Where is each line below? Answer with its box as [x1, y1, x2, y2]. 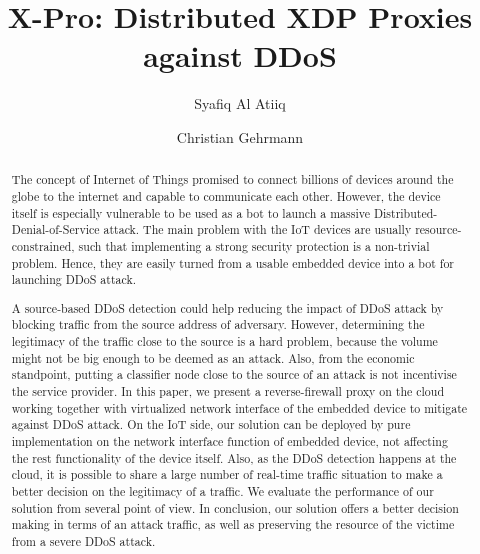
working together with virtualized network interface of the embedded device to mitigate [11, 399, 468, 416]
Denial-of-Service [11, 221, 100, 238]
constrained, [11, 237, 75, 254]
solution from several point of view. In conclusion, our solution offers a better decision [11, 499, 459, 516]
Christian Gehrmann [176, 126, 304, 147]
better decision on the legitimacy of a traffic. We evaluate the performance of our [11, 483, 434, 499]
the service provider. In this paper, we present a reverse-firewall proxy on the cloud [11, 383, 445, 400]
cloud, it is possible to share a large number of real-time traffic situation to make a [11, 466, 443, 483]
